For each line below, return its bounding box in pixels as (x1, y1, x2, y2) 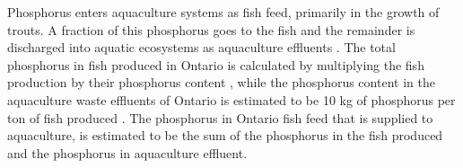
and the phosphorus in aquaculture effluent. (7, 143, 248, 162)
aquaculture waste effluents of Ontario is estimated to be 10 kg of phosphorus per (7, 90, 456, 109)
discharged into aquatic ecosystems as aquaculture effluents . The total (7, 38, 396, 57)
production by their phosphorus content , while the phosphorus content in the (7, 73, 435, 92)
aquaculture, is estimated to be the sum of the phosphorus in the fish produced (7, 126, 443, 145)
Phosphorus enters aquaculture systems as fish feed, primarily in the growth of (7, 3, 440, 21)
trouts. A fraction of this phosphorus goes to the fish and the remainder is (7, 20, 415, 39)
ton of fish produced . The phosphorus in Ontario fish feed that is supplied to (7, 108, 433, 127)
